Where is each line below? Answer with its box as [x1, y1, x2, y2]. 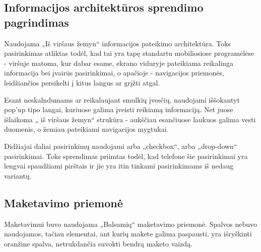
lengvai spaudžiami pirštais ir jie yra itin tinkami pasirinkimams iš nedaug [4, 160, 234, 171]
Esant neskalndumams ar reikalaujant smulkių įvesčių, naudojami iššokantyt [4, 94, 240, 105]
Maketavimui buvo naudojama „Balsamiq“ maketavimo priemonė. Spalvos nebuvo [4, 218, 257, 229]
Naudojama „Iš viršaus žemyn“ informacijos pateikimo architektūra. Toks [4, 38, 231, 48]
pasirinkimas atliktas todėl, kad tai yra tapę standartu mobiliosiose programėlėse [4, 48, 254, 58]
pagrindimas [4, 14, 69, 30]
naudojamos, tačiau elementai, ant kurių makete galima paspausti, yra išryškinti [4, 228, 252, 239]
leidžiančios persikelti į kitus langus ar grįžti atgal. [4, 77, 160, 88]
